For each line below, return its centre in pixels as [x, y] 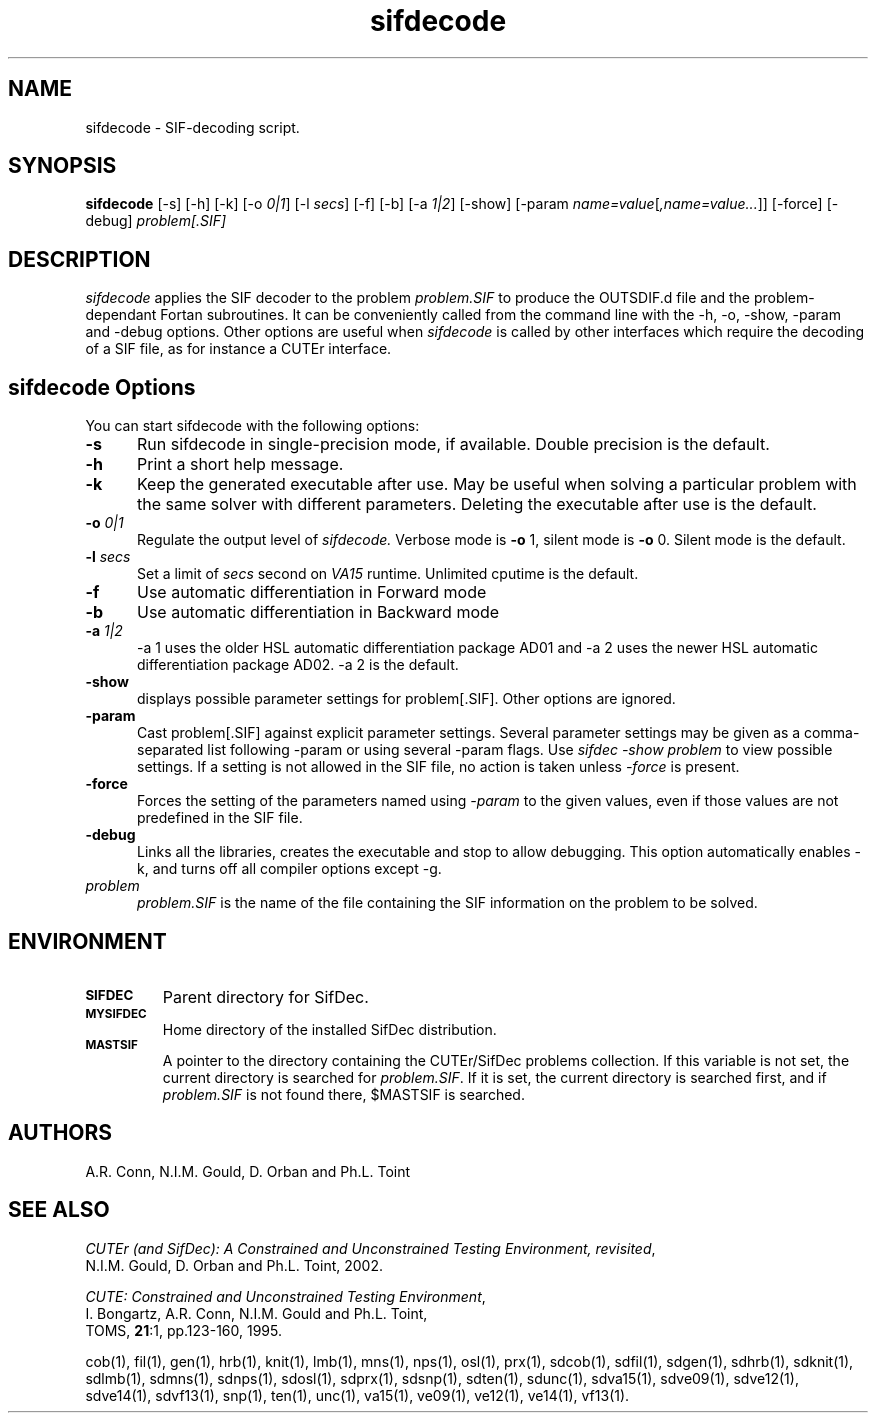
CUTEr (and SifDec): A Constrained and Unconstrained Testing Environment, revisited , [370, 1248]
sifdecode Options [102, 387]
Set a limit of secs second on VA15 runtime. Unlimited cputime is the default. [388, 574]
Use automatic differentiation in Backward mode [318, 612]
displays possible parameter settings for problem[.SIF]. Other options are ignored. [406, 699]
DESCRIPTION [79, 259]
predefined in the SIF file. [220, 818]
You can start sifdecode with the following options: [252, 426]
